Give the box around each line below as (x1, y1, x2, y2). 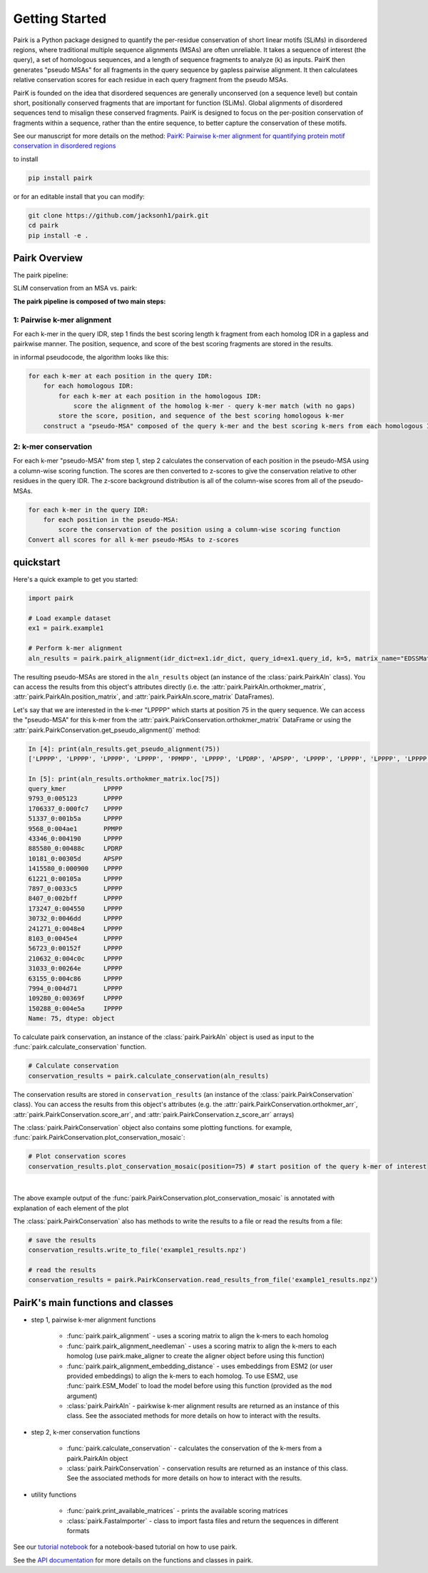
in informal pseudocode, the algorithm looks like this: (13, 353, 169, 361)
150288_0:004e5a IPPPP (28, 1004, 123, 1013)
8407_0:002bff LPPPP (28, 894, 123, 903)
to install (13, 154, 39, 163)
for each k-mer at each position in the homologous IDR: (58, 392, 262, 400)
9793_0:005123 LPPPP (28, 794, 123, 803)
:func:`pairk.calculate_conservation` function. (13, 1043, 147, 1051)
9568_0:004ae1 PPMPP (28, 824, 123, 833)
